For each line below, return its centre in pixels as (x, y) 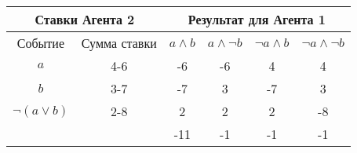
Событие (41, 43)
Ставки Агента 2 (85, 19)
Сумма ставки (119, 43)
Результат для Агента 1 (257, 19)
